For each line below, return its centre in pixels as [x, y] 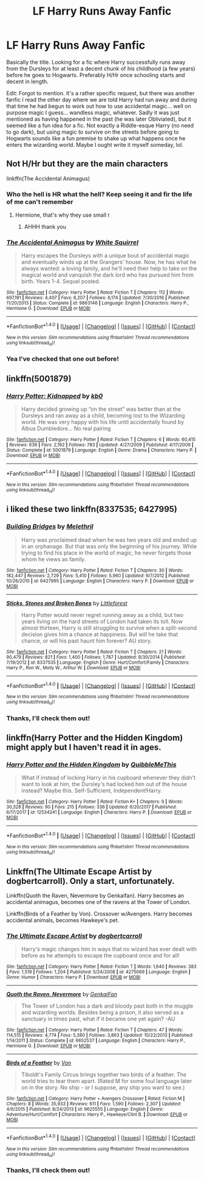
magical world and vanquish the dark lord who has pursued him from [107, 275]
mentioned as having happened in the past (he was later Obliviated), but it [99, 119]
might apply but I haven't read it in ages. [84, 747]
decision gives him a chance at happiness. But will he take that [99, 634]
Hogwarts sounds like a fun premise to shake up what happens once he [96, 138]
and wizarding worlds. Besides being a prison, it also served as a [102, 1013]
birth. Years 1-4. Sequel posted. [60, 282]
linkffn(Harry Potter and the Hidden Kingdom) [95, 737]
